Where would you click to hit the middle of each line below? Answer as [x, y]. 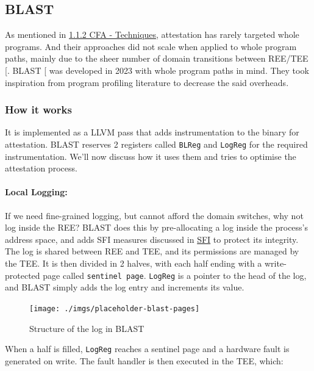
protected [23, 275]
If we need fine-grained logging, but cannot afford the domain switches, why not [154, 215]
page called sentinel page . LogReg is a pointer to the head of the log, [175, 275]
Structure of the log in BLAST [87, 328]
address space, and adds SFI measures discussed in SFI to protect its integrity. [152, 239]
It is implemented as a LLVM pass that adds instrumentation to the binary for [152, 132]
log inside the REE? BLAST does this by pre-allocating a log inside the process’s [157, 227]
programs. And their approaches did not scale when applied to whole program [151, 46]
